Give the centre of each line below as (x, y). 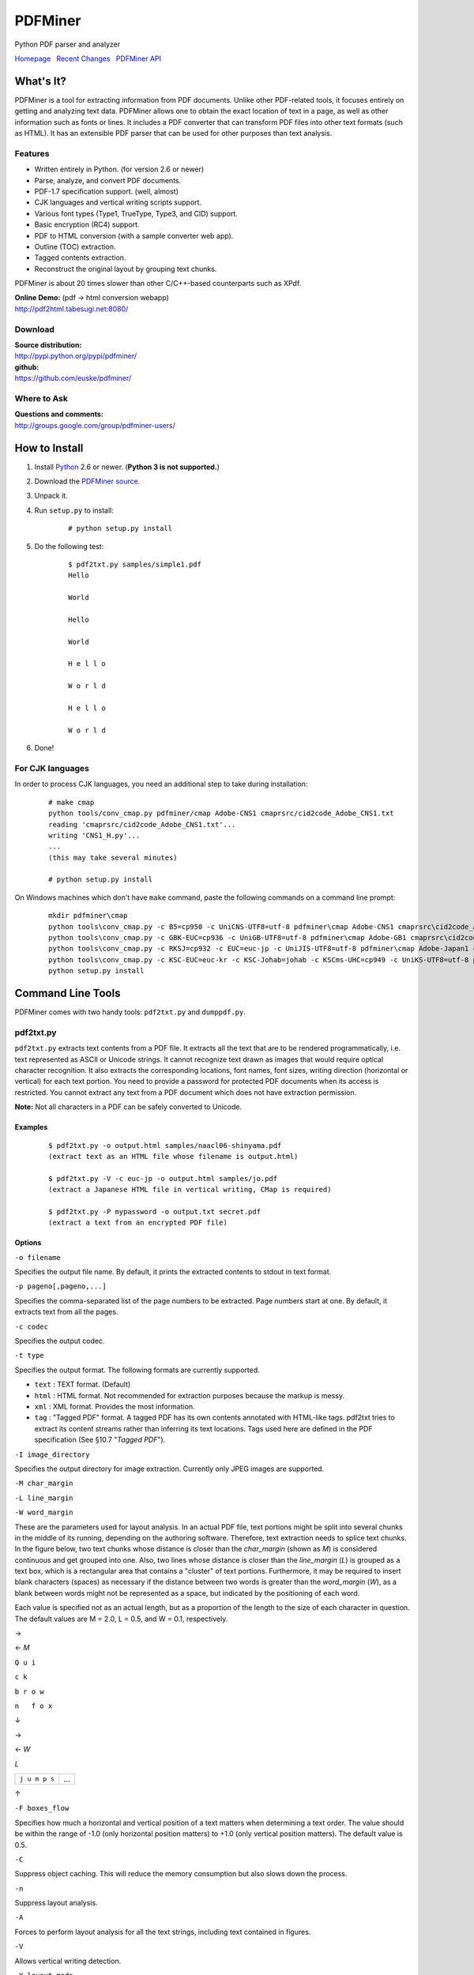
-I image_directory (52, 1454)
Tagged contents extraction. (80, 258)
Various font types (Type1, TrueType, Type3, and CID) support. (136, 213)
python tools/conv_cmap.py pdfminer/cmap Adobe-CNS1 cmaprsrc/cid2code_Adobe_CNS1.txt (221, 813)
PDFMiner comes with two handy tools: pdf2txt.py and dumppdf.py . (130, 1012)
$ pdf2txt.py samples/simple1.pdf (135, 564)
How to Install (49, 448)
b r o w (30, 1691)
